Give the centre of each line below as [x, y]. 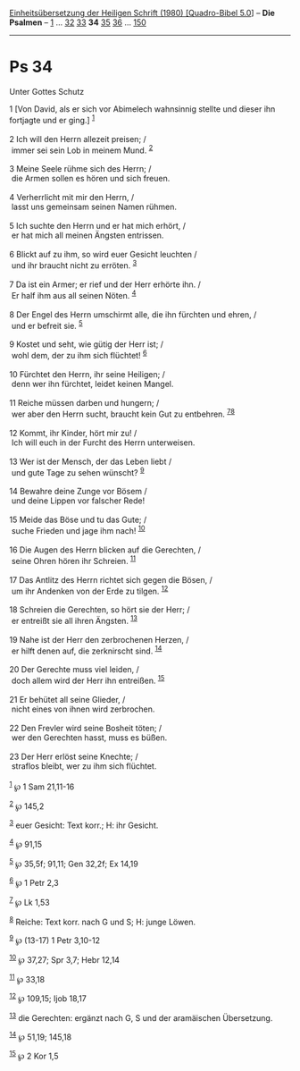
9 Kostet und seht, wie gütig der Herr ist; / [86, 344]
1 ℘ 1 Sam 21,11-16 [42, 786]
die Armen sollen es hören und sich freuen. [91, 179]
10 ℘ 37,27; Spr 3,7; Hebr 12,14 [65, 959]
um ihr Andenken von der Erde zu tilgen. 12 [90, 590]
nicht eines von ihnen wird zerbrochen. [83, 709]
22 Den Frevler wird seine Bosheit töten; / [86, 729]
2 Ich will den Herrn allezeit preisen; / [78, 139]
